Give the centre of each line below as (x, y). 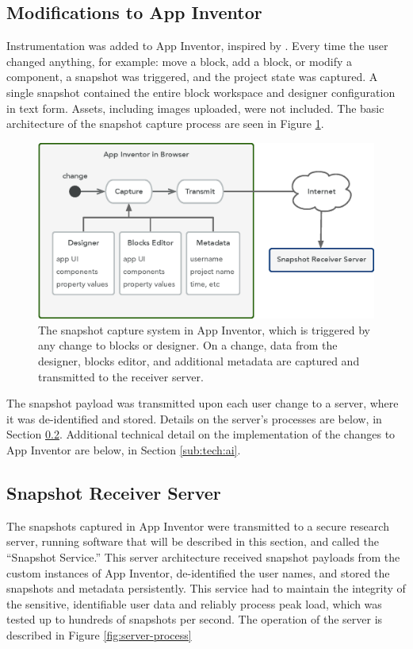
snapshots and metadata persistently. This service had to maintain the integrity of (206, 588)
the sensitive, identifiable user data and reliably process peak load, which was (194, 603)
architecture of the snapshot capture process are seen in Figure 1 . (165, 124)
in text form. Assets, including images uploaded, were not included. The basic (195, 108)
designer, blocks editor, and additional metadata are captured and (199, 361)
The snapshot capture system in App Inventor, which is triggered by (204, 329)
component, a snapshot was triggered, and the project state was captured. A (192, 77)
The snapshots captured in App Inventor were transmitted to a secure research (198, 525)
